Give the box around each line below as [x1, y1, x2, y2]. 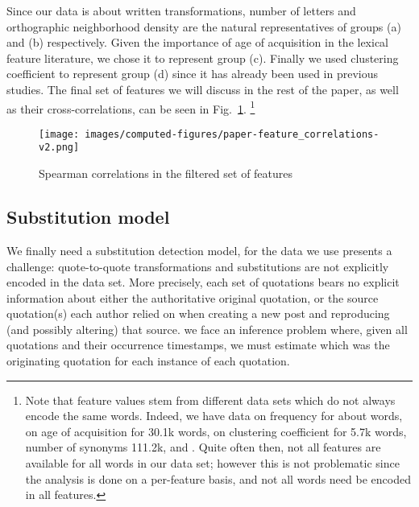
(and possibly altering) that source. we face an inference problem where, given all [6, 320, 408, 337]
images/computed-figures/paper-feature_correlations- [85, 128, 380, 140]
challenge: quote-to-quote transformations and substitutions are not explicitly [6, 258, 389, 274]
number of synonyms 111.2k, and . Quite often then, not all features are [25, 439, 381, 455]
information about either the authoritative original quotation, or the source [6, 289, 379, 306]
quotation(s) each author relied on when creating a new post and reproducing [6, 305, 390, 322]
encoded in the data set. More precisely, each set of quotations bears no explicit [6, 274, 400, 291]
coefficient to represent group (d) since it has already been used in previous [6, 65, 379, 82]
